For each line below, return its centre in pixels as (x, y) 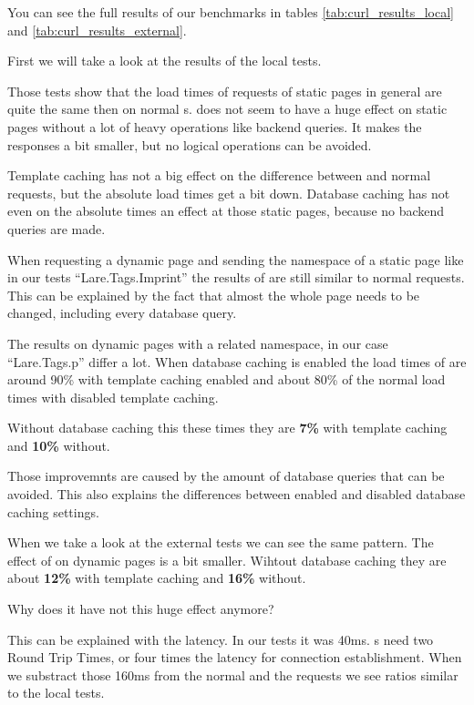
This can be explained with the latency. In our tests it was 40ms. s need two (221, 639)
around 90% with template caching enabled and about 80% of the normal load (227, 379)
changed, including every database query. (122, 313)
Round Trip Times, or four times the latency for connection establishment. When (235, 657)
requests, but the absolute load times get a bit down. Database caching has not (229, 193)
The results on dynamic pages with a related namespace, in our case (198, 343)
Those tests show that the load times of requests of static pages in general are (225, 91)
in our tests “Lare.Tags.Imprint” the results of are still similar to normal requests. (236, 277)
